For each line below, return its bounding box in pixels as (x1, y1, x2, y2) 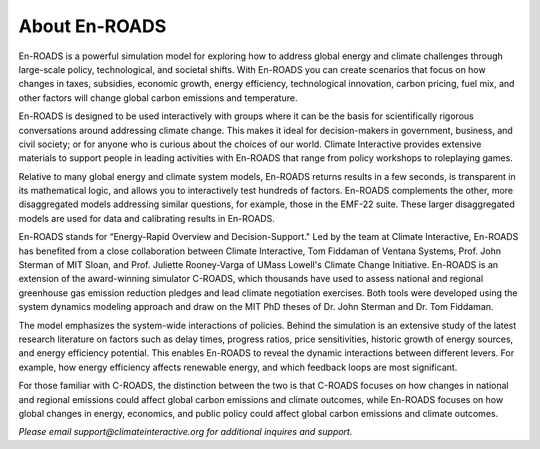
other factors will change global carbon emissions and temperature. (18, 91, 298, 104)
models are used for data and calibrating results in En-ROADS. (18, 212, 275, 224)
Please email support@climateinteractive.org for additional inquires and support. (18, 426, 353, 438)
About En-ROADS (18, 15, 167, 37)
